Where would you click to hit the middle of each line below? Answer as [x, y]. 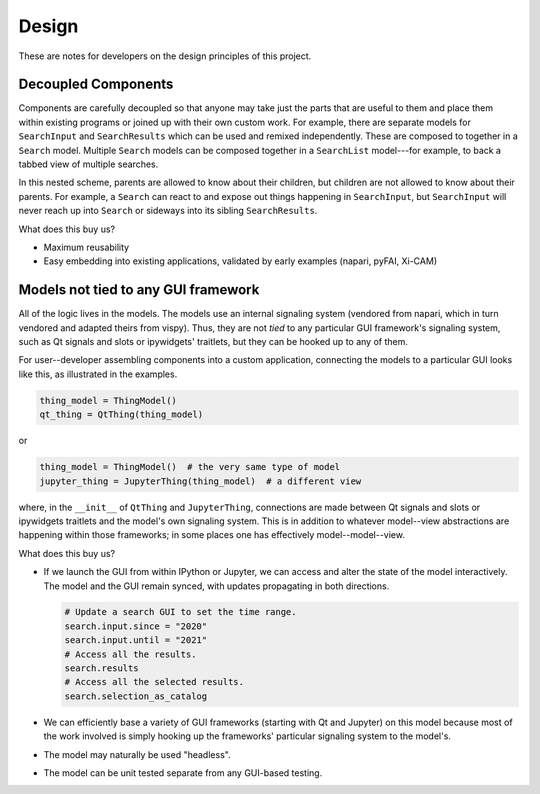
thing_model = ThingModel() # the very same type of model [190, 467]
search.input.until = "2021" [136, 640]
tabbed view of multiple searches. [88, 164]
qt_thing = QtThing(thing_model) [121, 414]
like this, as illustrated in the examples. [98, 374]
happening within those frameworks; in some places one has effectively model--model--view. [211, 535]
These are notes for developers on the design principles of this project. [165, 56]
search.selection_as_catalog [136, 696]
